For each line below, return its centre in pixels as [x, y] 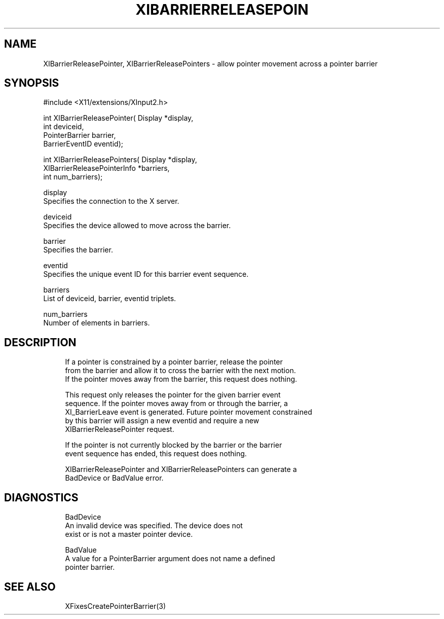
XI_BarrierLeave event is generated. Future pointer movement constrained [189, 412]
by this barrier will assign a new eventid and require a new [162, 421]
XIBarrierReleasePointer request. [120, 429]
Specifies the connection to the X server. [111, 201]
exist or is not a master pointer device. [129, 534]
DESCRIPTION [40, 342]
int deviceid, [64, 127]
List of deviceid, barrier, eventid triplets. [110, 299]
